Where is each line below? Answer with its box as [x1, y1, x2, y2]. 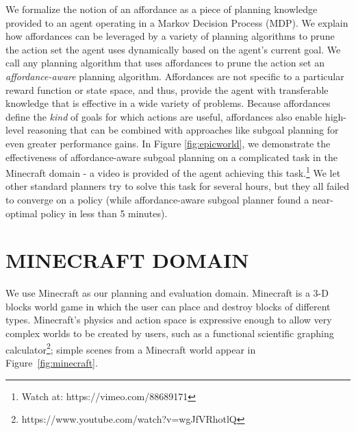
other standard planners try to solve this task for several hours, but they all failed [5, 179, 350, 193]
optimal [5, 206, 38, 220]
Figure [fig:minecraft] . [5, 355, 98, 369]
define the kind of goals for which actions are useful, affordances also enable [5, 109, 322, 123]
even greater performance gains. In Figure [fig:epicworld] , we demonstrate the [5, 136, 331, 150]
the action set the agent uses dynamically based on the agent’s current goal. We [5, 42, 341, 56]
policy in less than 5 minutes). [40, 206, 168, 220]
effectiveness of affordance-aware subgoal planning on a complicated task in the [5, 149, 338, 164]
